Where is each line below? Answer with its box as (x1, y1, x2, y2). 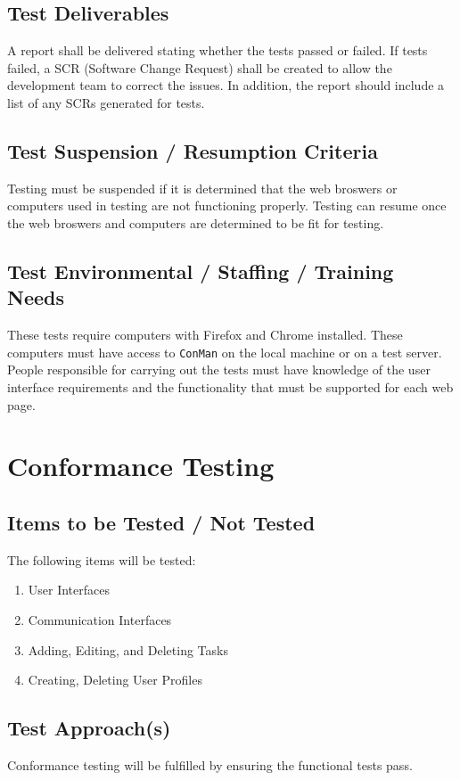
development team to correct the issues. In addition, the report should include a (7, 76, 445, 94)
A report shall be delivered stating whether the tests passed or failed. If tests (7, 41, 428, 60)
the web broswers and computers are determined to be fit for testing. (7, 213, 384, 232)
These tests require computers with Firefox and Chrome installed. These (7, 325, 403, 344)
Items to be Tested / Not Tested (7, 508, 316, 536)
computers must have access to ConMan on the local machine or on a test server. (7, 342, 442, 361)
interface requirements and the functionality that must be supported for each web (7, 378, 454, 396)
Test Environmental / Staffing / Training (7, 257, 394, 284)
